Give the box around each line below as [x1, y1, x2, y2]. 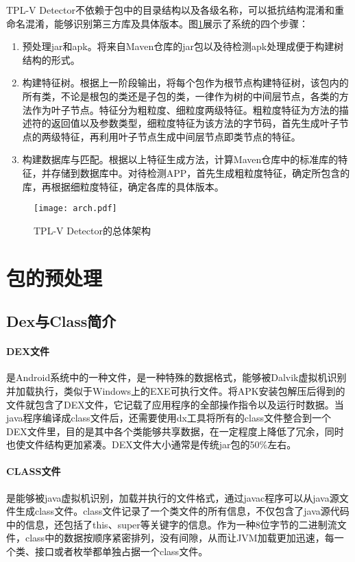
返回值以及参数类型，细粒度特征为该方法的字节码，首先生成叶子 [51, 116, 339, 130]
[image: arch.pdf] [34, 204, 117, 214]
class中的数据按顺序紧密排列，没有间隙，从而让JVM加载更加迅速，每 [25, 530, 334, 545]
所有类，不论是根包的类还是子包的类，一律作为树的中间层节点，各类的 [22, 88, 339, 103]
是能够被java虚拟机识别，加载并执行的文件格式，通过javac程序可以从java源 [6, 490, 339, 504]
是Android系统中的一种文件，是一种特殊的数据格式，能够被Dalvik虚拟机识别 [6, 370, 347, 384]
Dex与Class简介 [6, 310, 117, 332]
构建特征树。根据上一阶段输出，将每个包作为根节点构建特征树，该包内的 [22, 75, 349, 90]
